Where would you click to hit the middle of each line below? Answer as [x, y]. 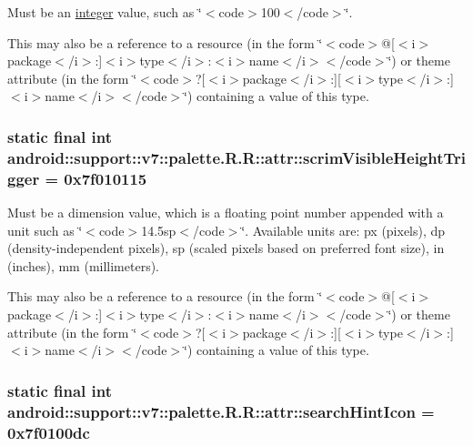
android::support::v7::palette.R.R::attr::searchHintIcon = [221, 411]
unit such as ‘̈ [45, 230]
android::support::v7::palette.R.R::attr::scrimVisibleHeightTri [237, 157]
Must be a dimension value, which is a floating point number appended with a [226, 213]
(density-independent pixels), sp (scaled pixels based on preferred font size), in [226, 248]
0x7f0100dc [49, 432]
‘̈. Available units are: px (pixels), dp [343, 230]
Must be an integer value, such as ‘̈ [105, 12]
